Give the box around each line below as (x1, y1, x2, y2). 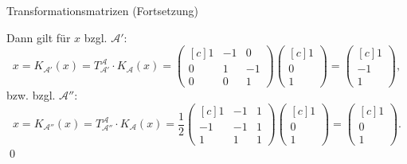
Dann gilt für (6, 29, 71, 45)
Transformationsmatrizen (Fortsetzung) (6, 2, 198, 18)
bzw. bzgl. (6, 87, 56, 103)
